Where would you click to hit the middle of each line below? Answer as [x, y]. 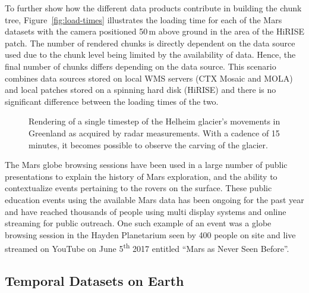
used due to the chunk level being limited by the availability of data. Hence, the [150, 54]
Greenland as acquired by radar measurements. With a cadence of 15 [154, 133]
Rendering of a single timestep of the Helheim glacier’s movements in [154, 121]
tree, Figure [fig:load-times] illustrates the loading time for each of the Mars [144, 19]
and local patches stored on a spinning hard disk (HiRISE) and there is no [141, 90]
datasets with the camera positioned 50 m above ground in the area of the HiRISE [154, 31]
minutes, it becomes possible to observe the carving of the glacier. [148, 144]
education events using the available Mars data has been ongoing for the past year [154, 199]
